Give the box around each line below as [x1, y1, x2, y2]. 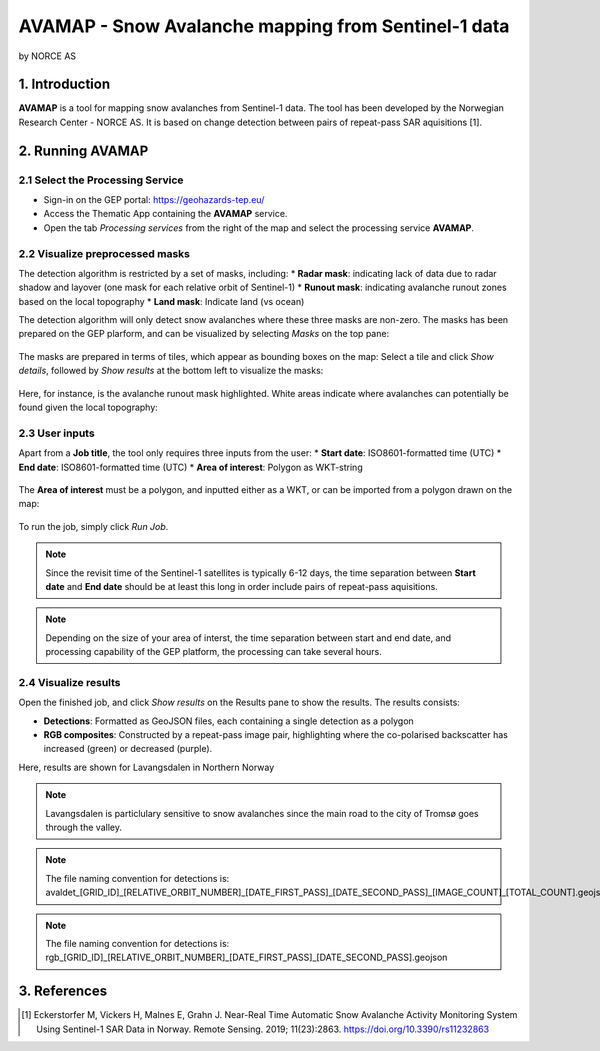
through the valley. [45, 821, 122, 833]
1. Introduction [18, 76, 110, 93]
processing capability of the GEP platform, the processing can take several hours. [45, 646, 382, 658]
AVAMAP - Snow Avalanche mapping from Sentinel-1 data [18, 15, 510, 37]
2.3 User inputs [18, 426, 95, 440]
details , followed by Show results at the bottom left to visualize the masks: [18, 365, 324, 377]
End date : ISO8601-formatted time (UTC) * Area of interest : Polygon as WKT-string [18, 461, 364, 473]
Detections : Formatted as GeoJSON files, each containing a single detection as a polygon [43, 715, 414, 727]
